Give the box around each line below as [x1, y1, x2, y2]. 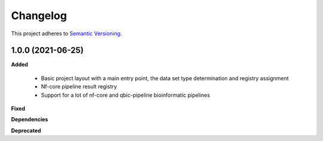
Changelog [11, 9, 67, 22]
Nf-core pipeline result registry [41, 83, 117, 90]
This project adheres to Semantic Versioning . [11, 30, 122, 37]
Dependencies [11, 116, 48, 123]
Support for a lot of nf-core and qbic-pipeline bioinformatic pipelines [41, 91, 211, 99]
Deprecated [11, 127, 41, 134]
